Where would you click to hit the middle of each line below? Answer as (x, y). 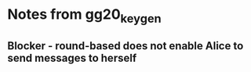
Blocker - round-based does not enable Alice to (125, 46)
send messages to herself (72, 58)
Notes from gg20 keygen (84, 16)
